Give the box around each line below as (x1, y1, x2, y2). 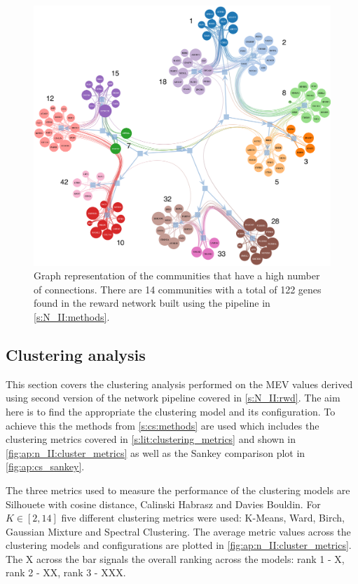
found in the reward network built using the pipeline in (34, 296, 270, 310)
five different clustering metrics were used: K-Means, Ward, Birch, (61, 510, 345, 525)
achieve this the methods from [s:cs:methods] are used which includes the (6, 418, 319, 432)
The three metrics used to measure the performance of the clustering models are (6, 482, 350, 497)
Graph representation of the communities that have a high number (34, 268, 320, 283)
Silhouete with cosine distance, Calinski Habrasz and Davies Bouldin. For (6, 496, 321, 511)
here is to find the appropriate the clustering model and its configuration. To (6, 404, 336, 418)
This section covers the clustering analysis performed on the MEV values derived (6, 376, 353, 391)
